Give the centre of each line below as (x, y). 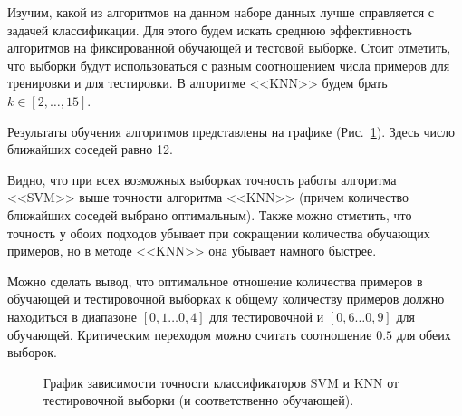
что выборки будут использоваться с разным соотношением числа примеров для (229, 65)
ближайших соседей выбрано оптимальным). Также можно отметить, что (210, 214)
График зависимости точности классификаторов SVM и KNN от (221, 382)
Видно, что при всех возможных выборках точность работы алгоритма (202, 179)
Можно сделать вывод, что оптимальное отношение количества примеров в (215, 281)
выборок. (32, 352)
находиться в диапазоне (72, 316)
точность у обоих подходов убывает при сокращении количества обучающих (219, 232)
